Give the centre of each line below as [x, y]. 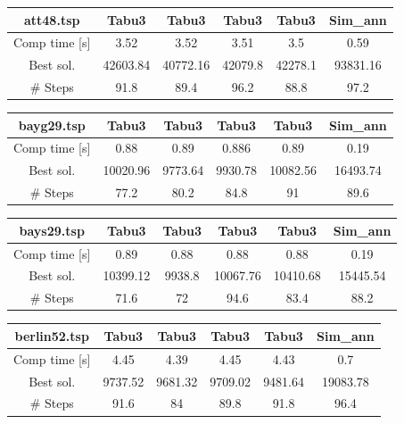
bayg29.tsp [52, 125]
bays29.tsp [52, 230]
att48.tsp [52, 19]
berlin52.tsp [52, 335]
